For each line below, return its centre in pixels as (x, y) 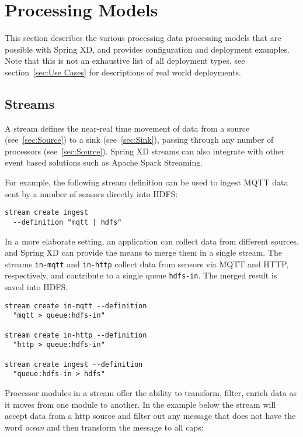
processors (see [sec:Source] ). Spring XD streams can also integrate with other (145, 151)
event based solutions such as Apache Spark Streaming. (104, 162)
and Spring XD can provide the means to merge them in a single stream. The (143, 252)
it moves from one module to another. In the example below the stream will (140, 404)
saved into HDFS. (36, 287)
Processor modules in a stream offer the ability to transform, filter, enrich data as (151, 392)
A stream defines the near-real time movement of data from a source (127, 128)
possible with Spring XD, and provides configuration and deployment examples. (147, 49)
